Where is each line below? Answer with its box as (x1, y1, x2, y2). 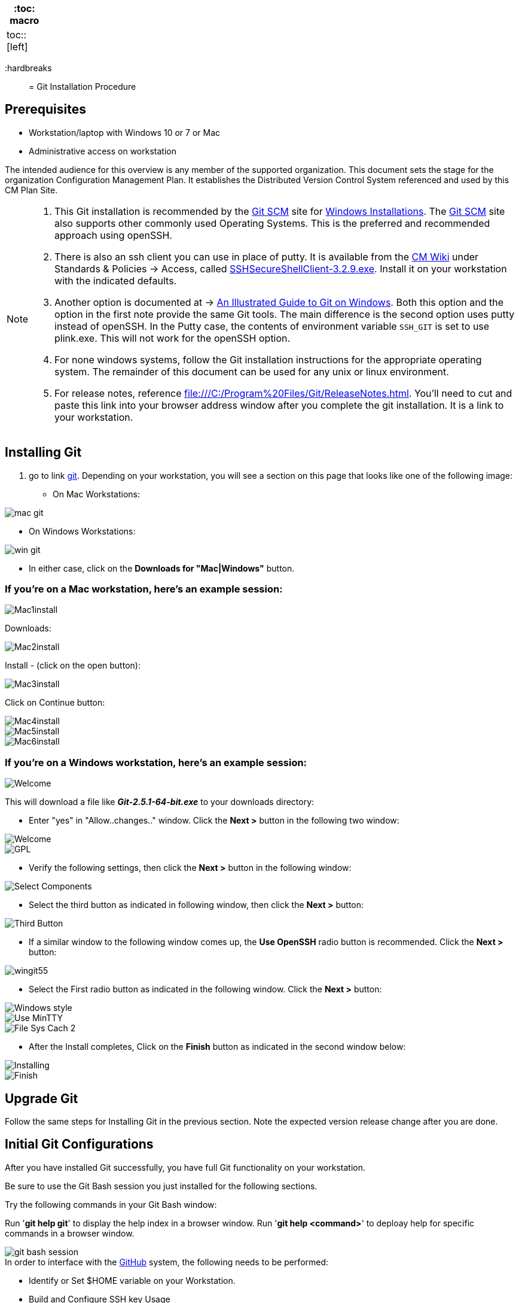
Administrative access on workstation (29, 145, 176, 156)
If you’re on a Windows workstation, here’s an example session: (5, 756, 307, 769)
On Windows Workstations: (29, 526, 136, 536)
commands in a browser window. (5, 1228, 135, 1238)
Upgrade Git (5, 1091, 78, 1106)
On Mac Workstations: (53, 488, 140, 499)
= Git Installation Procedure (29, 81, 136, 92)
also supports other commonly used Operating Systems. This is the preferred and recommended (54, 217, 490, 229)
